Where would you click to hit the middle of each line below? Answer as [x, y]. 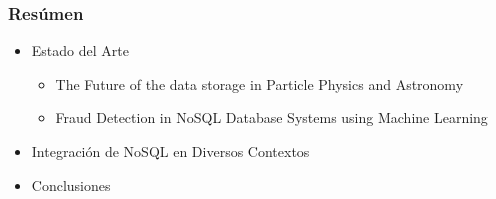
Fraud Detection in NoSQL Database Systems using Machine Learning [271, 117]
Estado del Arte [80, 50]
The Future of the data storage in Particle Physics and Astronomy [259, 83]
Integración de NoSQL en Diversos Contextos [170, 151]
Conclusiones [71, 184]
